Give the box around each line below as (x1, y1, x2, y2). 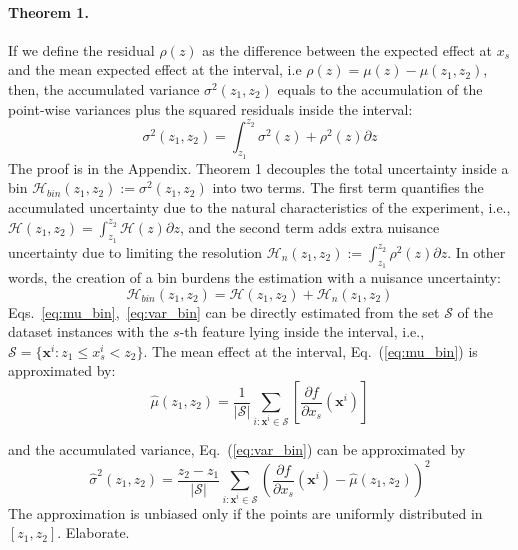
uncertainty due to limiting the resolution (8, 241, 263, 262)
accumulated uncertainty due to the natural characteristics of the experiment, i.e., (8, 197, 511, 218)
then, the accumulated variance (8, 78, 200, 99)
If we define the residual (8, 39, 155, 60)
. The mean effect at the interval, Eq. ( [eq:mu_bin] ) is (143, 340, 478, 361)
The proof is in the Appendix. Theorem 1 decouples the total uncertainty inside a (8, 157, 509, 178)
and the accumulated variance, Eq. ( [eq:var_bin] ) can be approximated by (8, 438, 466, 459)
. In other (447, 241, 506, 262)
